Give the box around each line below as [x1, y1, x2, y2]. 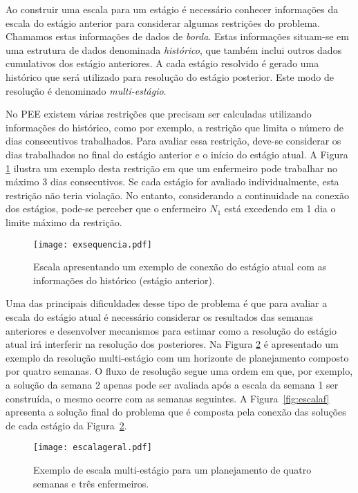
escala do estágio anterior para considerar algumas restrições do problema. [6, 15, 320, 30]
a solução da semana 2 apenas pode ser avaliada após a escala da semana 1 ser [6, 377, 339, 391]
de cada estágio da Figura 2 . [6, 418, 127, 432]
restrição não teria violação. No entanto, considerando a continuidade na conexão [6, 187, 349, 202]
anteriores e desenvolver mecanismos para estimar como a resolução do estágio [6, 323, 337, 337]
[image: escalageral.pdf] [33, 443, 152, 453]
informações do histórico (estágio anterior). [33, 272, 215, 287]
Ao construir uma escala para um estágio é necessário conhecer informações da [6, 2, 339, 16]
